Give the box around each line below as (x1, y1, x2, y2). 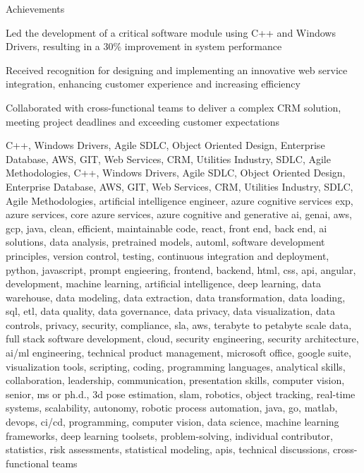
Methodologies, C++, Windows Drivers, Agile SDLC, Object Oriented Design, (6, 165, 346, 180)
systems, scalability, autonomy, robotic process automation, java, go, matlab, (6, 400, 338, 415)
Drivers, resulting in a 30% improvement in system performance (6, 39, 282, 54)
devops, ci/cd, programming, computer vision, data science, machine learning (6, 414, 339, 429)
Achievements (6, 1, 65, 16)
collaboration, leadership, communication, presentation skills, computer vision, (6, 373, 345, 388)
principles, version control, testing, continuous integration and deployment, (6, 248, 329, 263)
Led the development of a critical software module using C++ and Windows (6, 25, 336, 40)
